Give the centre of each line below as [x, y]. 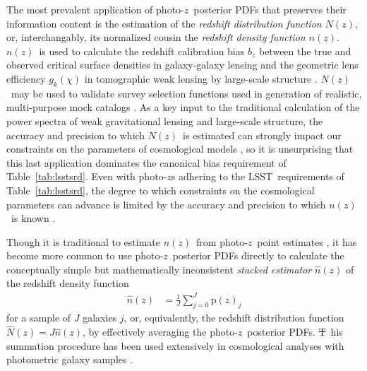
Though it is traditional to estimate [83, 241]
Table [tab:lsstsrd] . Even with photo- [87, 176]
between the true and [305, 51]
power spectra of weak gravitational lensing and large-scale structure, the [165, 120]
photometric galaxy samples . [70, 359]
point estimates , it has [307, 241]
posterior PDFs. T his [295, 332]
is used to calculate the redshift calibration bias [142, 51]
